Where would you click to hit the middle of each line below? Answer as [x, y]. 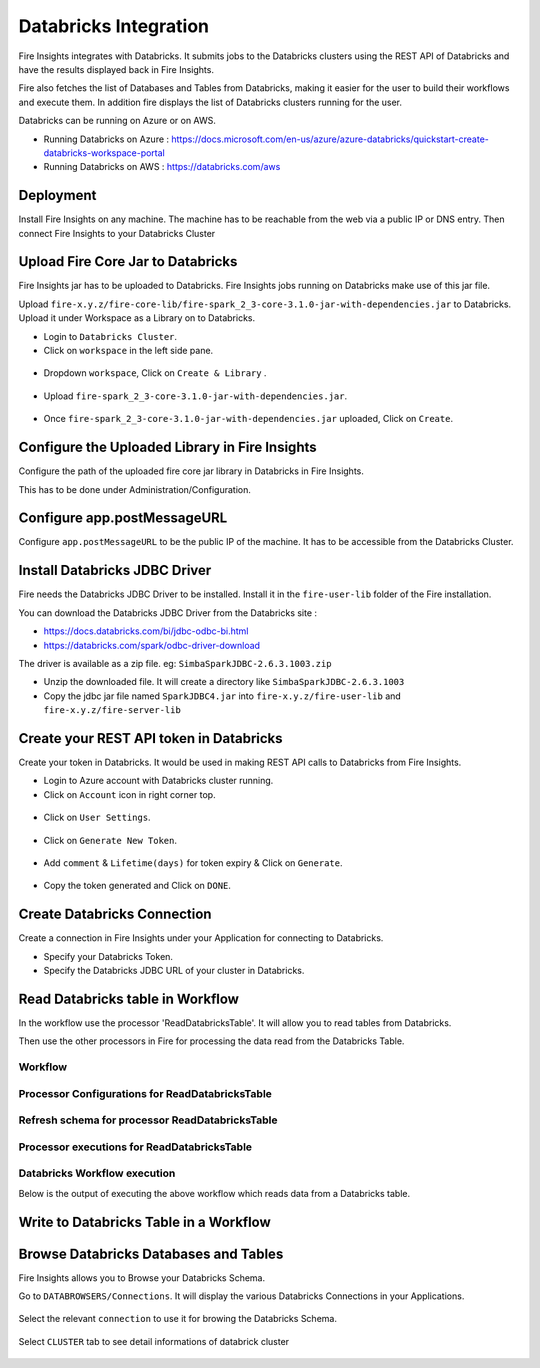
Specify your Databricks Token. [108, 956]
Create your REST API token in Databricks [151, 738]
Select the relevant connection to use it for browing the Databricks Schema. [177, 1319]
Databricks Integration [114, 26]
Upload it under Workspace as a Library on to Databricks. [137, 318]
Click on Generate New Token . [110, 840]
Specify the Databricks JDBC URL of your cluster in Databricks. [174, 970]
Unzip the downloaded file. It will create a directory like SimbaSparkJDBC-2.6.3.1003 [224, 682]
